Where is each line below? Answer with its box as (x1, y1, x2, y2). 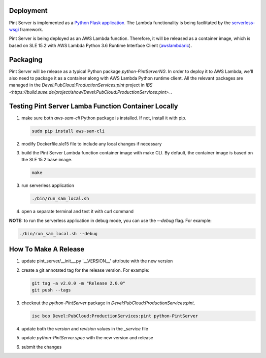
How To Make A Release (9, 245, 85, 253)
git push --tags (32, 287, 71, 293)
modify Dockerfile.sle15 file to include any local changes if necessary (21, 141, 162, 146)
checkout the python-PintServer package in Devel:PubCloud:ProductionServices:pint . (21, 300, 196, 306)
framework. (20, 26, 44, 32)
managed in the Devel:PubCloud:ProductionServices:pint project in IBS (9, 82, 153, 88)
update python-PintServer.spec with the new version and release (21, 335, 154, 341)
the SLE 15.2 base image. (21, 157, 72, 163)
